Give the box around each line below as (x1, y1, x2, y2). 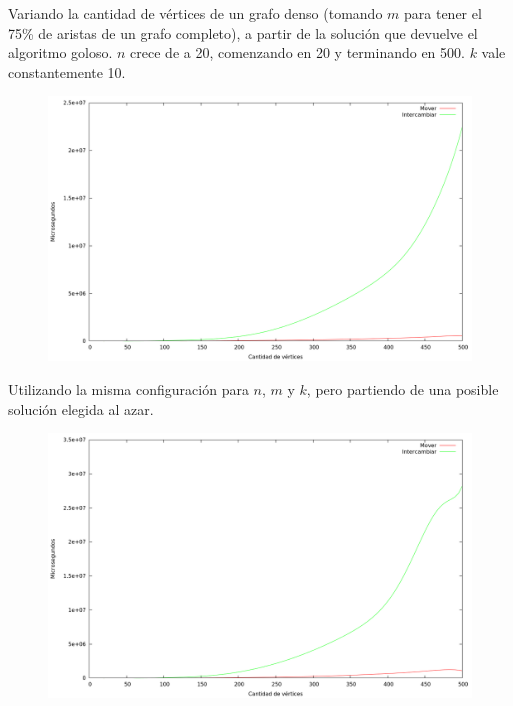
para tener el (404, 3, 482, 23)
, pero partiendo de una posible (306, 378, 499, 399)
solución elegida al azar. (8, 398, 154, 419)
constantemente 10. (8, 61, 126, 82)
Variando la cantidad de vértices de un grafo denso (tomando (8, 3, 383, 23)
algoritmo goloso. (8, 42, 113, 63)
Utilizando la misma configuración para (8, 378, 249, 399)
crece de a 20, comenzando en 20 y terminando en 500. (130, 42, 465, 63)
